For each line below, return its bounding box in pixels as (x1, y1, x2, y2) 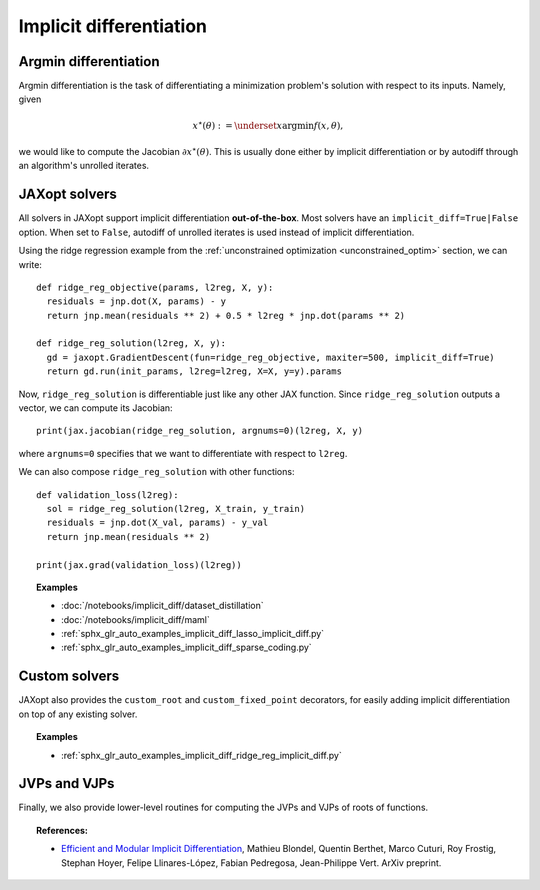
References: (36, 824, 89, 836)
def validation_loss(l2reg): (36, 489, 179, 500)
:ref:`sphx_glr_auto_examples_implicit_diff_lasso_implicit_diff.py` (61, 628, 325, 640)
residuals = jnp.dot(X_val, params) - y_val (46, 517, 269, 529)
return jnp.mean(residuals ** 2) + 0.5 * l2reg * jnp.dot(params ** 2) (46, 310, 406, 321)
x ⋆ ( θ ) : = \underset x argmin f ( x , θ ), (192, 118, 344, 131)
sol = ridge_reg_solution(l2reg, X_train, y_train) (46, 503, 305, 514)
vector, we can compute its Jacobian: (18, 402, 174, 414)
